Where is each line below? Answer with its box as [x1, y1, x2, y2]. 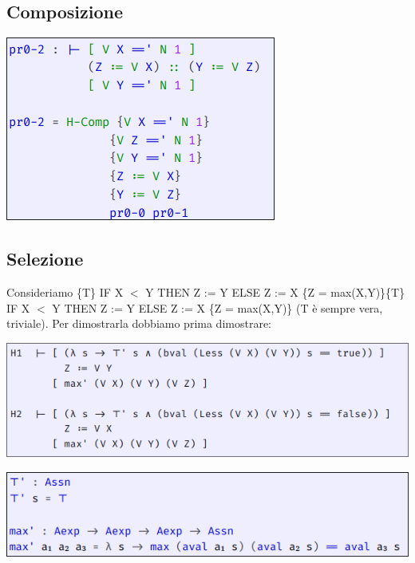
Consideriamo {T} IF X [6, 284, 124, 300]
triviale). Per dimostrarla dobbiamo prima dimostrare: [6, 315, 271, 332]
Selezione [6, 246, 84, 271]
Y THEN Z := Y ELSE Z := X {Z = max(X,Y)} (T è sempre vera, [52, 299, 383, 316]
